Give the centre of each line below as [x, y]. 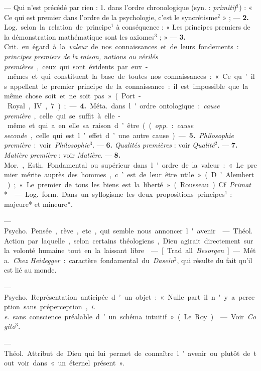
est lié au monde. [30, 270]
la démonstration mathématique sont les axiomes [79, 36]
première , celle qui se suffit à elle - [62, 115]
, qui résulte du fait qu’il [215, 260]
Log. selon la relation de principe [58, 27]
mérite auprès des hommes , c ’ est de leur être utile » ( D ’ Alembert [138, 174]
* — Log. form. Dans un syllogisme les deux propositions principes [114, 194]
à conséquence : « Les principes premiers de [183, 27]
